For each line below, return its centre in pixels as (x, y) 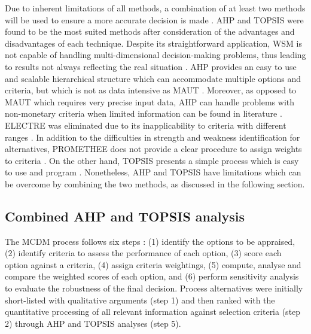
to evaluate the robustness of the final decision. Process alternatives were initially (154, 288)
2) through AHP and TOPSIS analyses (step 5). (93, 323)
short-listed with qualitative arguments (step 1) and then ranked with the (140, 300)
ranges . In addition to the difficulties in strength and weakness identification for (153, 137)
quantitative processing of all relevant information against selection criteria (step (153, 312)
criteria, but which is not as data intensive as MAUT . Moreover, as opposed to (151, 90)
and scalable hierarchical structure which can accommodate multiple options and (153, 78)
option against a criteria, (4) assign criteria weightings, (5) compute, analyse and (153, 264)
